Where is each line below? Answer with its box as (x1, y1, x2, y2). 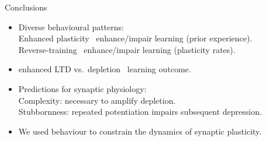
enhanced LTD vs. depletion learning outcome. (18, 63, 191, 75)
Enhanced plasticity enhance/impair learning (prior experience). (18, 32, 253, 44)
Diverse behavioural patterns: (18, 20, 124, 33)
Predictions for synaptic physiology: (18, 82, 147, 94)
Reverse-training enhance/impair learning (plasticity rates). (18, 43, 236, 55)
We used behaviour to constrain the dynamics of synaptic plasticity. (18, 125, 262, 137)
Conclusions (5, 1, 47, 13)
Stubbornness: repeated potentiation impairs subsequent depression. (18, 105, 262, 118)
